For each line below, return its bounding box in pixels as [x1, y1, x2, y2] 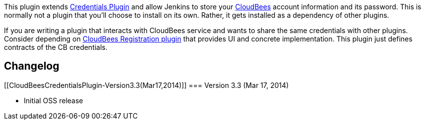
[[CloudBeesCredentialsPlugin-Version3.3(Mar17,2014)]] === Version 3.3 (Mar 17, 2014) [4, 81, 289, 89]
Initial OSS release [24, 96, 83, 105]
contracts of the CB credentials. [4, 43, 108, 51]
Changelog [4, 60, 60, 73]
